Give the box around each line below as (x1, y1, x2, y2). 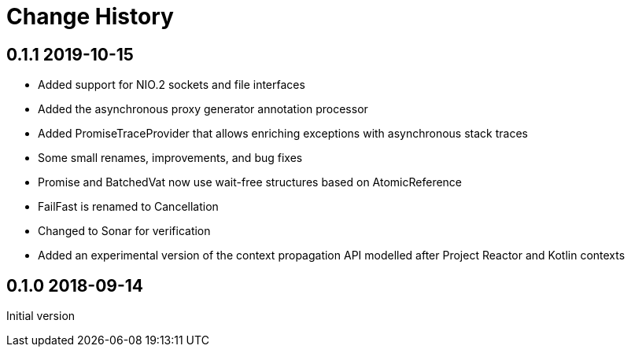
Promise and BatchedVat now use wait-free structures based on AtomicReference (38, 175, 463, 189)
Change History (6, 3, 174, 30)
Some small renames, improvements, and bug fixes (38, 151, 303, 165)
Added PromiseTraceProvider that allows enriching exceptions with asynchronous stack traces (38, 127, 528, 141)
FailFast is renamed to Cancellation (38, 200, 219, 214)
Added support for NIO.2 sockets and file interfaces (38, 78, 305, 92)
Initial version (6, 309, 76, 323)
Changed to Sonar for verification (38, 224, 211, 238)
